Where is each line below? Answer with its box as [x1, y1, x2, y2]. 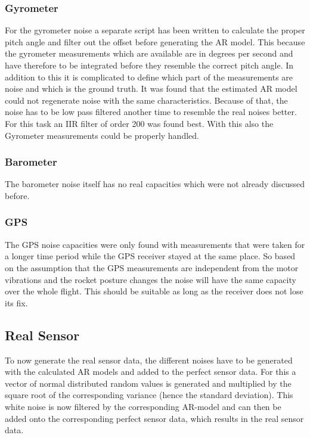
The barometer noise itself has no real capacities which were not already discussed [5, 178, 305, 190]
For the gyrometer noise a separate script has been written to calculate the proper [5, 24, 305, 36]
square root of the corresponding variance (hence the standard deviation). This [5, 389, 293, 401]
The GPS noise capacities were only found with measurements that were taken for [5, 238, 305, 250]
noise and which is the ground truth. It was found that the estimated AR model [5, 82, 297, 95]
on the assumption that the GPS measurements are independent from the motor [5, 261, 299, 274]
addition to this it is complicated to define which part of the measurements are [5, 70, 293, 83]
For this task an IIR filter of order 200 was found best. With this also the [5, 117, 274, 129]
